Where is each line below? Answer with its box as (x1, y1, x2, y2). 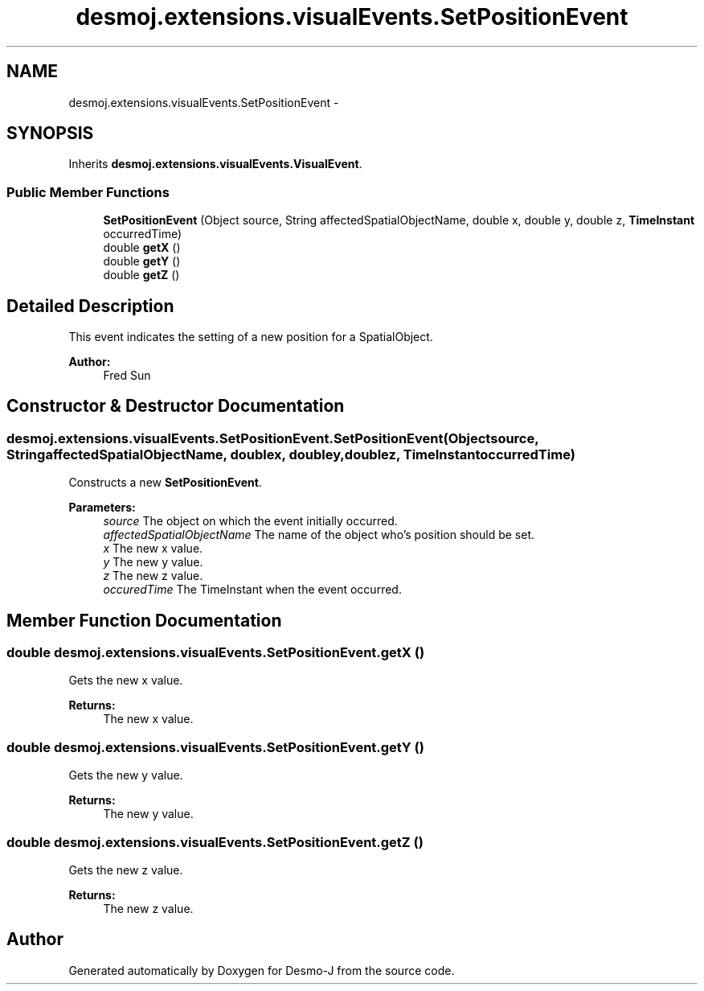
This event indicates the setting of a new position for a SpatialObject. (68, 330, 433, 344)
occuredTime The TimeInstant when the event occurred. (103, 582, 402, 597)
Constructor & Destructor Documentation (6, 396, 345, 417)
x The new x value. (103, 541, 203, 556)
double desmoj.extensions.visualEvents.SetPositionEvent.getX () (6, 644, 425, 661)
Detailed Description (6, 295, 174, 316)
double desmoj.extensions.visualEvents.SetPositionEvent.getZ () (6, 833, 424, 850)
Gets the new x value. (68, 673, 183, 688)
